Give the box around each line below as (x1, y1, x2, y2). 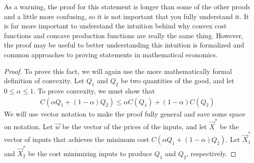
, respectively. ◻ (186, 148, 236, 158)
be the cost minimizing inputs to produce (28, 148, 152, 158)
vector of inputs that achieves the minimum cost (4, 134, 150, 144)
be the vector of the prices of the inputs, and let (62, 121, 207, 131)
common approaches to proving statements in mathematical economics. (4, 49, 218, 59)
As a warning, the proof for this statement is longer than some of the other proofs (4, 1, 250, 11)
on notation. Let (4, 121, 53, 131)
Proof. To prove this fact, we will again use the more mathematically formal (4, 66, 232, 76)
